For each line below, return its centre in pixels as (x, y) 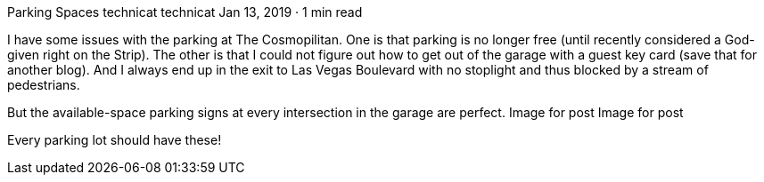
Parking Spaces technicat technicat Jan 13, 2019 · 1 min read (185, 12)
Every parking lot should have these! (115, 140)
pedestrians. (44, 85)
